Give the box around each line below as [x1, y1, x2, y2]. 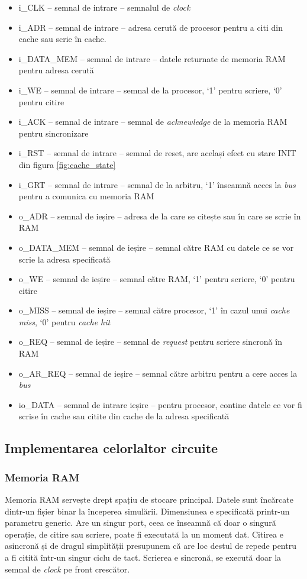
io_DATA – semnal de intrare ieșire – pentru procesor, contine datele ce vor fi [18, 398, 302, 410]
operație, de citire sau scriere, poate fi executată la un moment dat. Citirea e [5, 528, 283, 540]
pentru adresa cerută [18, 64, 94, 76]
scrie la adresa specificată [18, 253, 111, 265]
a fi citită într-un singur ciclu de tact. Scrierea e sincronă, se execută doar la [5, 551, 282, 563]
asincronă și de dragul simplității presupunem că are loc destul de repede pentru [5, 539, 296, 552]
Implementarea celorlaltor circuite [5, 439, 218, 457]
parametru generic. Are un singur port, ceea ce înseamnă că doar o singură [5, 516, 276, 529]
